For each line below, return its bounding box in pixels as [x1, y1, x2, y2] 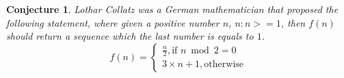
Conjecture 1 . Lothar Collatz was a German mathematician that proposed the [6, 2, 339, 16]
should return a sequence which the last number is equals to [6, 29, 254, 43]
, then [280, 15, 306, 29]
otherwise [204, 60, 244, 70]
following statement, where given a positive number [6, 15, 220, 29]
